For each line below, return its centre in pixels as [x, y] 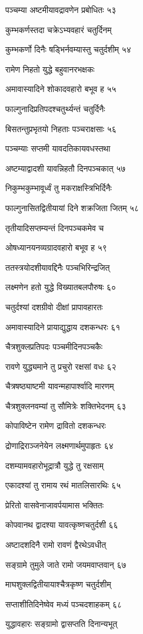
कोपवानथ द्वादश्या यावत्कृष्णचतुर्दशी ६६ [62, 525]
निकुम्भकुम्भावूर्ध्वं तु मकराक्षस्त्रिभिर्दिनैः [59, 188]
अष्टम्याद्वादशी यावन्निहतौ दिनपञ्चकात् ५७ [66, 168]
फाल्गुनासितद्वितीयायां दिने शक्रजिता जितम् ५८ [72, 207]
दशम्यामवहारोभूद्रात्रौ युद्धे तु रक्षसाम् [54, 465]
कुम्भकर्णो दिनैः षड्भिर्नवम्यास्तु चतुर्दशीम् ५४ [68, 49]
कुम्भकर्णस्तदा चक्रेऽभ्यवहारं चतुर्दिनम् [59, 29]
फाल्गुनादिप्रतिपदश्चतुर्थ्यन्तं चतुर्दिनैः [55, 108]
